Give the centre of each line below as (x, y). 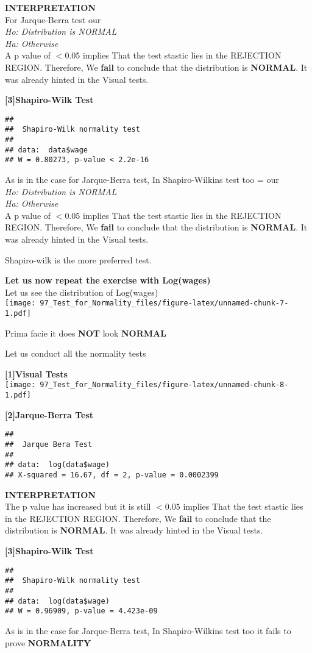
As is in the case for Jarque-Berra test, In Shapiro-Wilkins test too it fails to (148, 630)
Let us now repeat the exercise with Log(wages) (108, 280)
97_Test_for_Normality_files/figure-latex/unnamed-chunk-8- (164, 385)
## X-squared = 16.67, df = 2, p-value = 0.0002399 (112, 475)
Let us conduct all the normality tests (76, 353)
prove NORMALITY (48, 642)
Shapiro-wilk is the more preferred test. (78, 259)
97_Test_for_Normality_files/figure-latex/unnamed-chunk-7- (164, 303)
